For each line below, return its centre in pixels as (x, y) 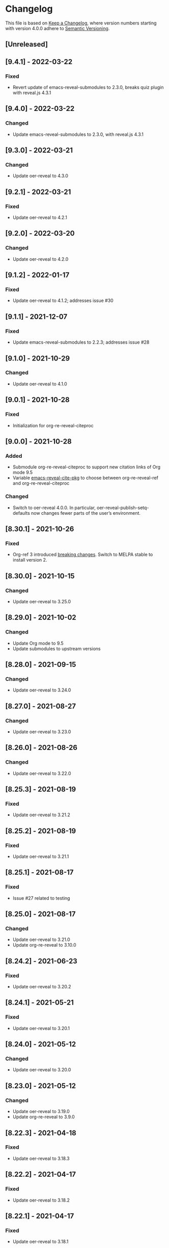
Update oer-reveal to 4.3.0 (40, 176)
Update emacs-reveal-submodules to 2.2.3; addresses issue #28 (81, 342)
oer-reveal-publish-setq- (123, 508)
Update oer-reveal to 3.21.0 (41, 939)
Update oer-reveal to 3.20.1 (41, 1028)
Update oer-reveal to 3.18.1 (40, 1242)
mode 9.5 (23, 473)
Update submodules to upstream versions (57, 648)
